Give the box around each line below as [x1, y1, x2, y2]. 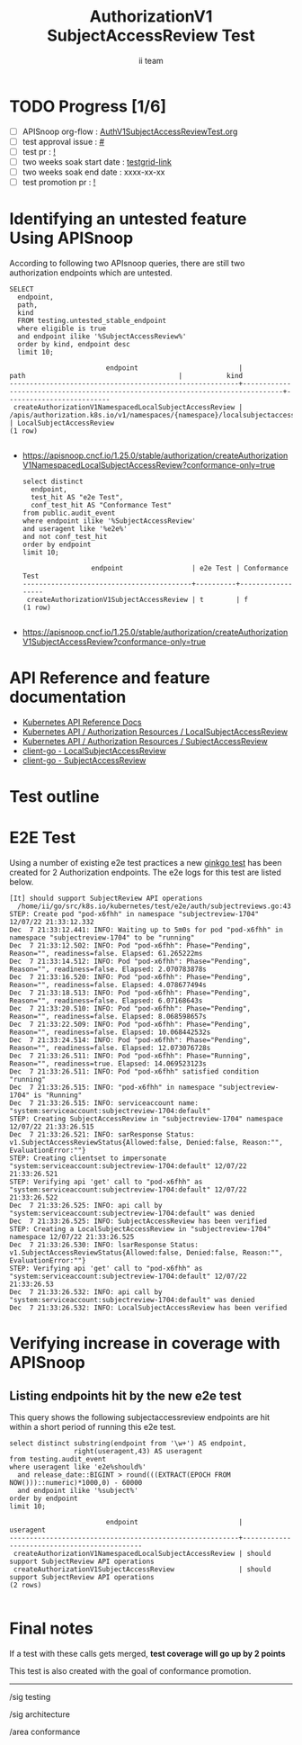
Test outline [9, 787, 100, 807]
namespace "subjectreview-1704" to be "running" [9, 933, 195, 942]
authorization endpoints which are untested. [9, 267, 173, 278]
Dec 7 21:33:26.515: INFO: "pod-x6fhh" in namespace [9, 1083, 216, 1093]
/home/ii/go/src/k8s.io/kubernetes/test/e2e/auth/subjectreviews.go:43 [17, 902, 292, 911]
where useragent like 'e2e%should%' [9, 1462, 147, 1472]
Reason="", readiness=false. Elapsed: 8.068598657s [9, 1012, 207, 1021]
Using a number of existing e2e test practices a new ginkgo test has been [9, 858, 282, 868]
